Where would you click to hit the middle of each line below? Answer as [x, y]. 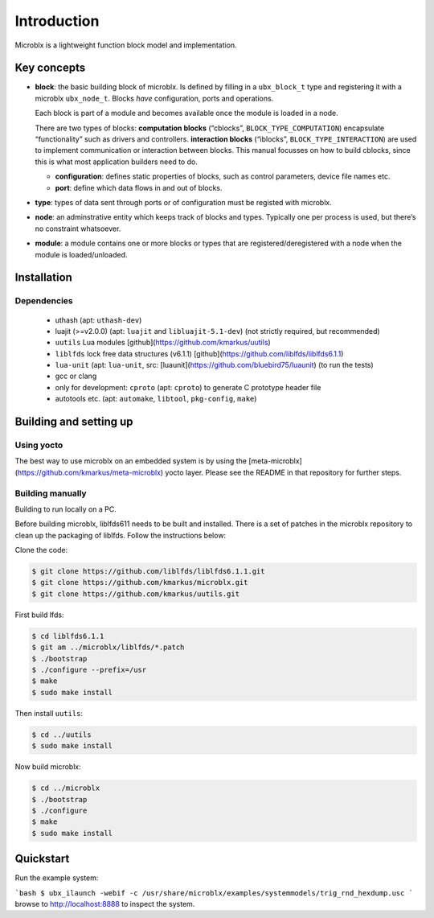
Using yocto [39, 445]
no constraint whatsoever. [78, 228]
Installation [43, 278]
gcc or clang [76, 376]
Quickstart [42, 859]
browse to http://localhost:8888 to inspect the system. [105, 904]
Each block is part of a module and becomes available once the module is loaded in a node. [186, 113]
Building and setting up [74, 422]
